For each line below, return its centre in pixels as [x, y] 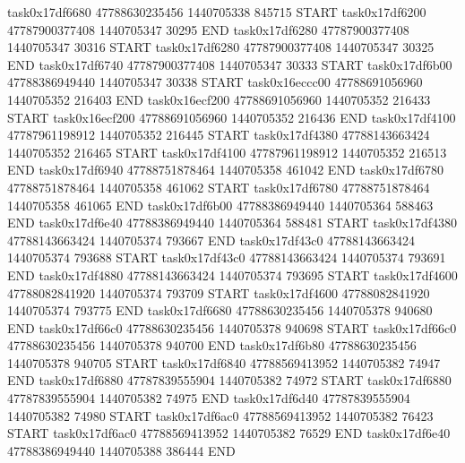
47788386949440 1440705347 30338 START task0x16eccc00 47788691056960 [215, 82]
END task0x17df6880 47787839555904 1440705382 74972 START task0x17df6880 [229, 380]
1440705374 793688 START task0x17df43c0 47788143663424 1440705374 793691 [227, 257]
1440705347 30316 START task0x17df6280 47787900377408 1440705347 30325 [221, 47]
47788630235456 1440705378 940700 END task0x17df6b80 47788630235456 [212, 345]
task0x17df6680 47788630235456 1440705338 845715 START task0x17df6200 [217, 12]
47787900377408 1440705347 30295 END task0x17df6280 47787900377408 [208, 29]
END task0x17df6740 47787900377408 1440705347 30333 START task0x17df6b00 [230, 64]
